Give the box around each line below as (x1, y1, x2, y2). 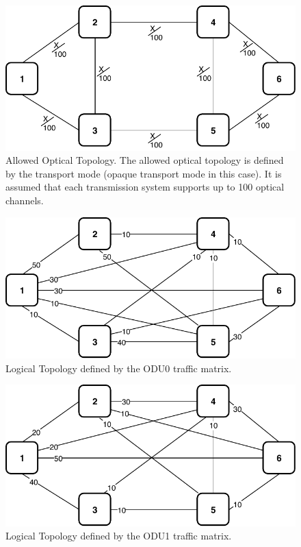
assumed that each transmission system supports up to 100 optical (5, 180, 285, 194)
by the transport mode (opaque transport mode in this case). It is (5, 166, 282, 180)
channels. (5, 193, 44, 208)
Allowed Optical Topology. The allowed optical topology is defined (5, 153, 284, 167)
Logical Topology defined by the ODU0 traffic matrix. (5, 361, 232, 375)
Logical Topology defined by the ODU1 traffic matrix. (5, 528, 232, 543)
